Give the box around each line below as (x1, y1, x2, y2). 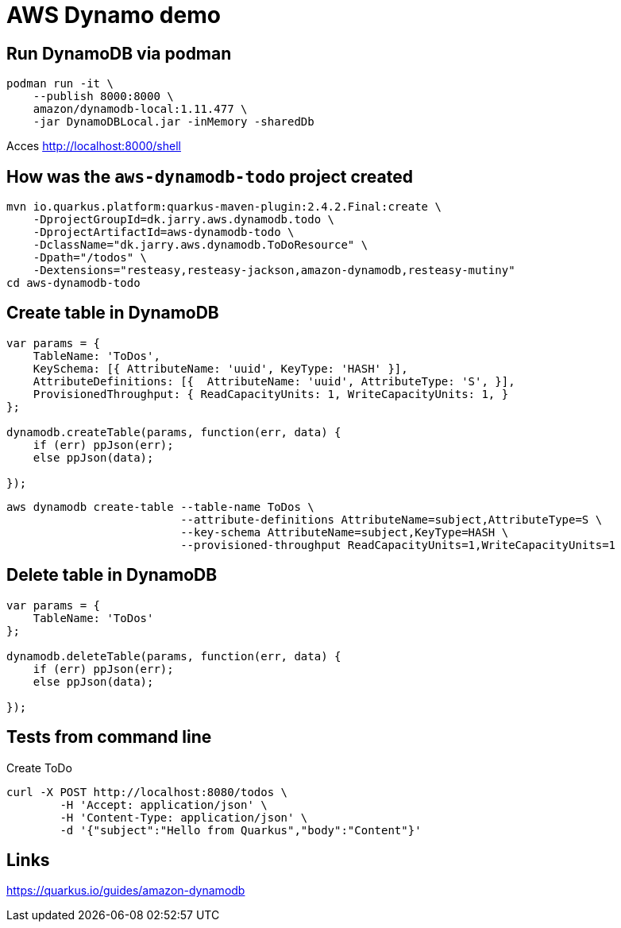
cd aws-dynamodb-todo (6, 276, 141, 290)
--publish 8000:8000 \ (33, 90, 174, 103)
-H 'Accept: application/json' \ (60, 798, 268, 811)
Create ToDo (6, 760, 72, 775)
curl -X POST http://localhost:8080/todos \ (6, 785, 288, 798)
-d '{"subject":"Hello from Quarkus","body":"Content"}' (60, 823, 422, 837)
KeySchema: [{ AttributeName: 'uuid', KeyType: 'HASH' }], (33, 362, 408, 375)
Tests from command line (6, 727, 212, 748)
